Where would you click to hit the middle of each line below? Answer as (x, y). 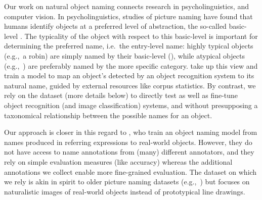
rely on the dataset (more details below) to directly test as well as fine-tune (121, 95)
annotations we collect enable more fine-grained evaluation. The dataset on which (130, 171)
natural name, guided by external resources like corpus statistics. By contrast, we (130, 85)
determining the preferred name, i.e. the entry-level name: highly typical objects (129, 46)
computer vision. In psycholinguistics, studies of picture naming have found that (128, 16)
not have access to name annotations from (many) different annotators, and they (129, 152)
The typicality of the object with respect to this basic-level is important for (141, 36)
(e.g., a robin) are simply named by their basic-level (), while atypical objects (124, 55)
